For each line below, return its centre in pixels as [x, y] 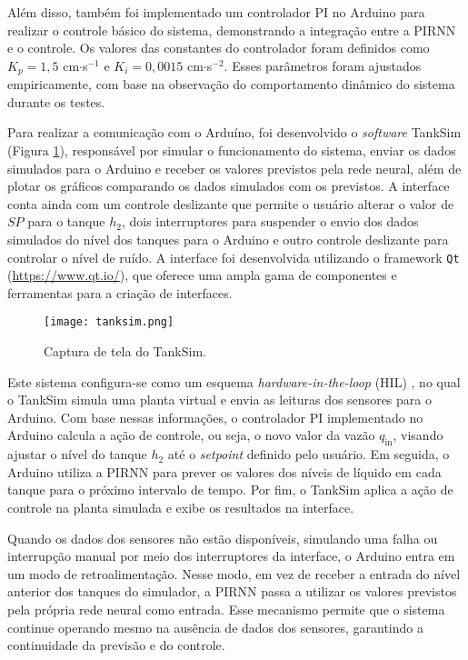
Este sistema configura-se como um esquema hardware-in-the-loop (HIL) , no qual [234, 381]
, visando [418, 435]
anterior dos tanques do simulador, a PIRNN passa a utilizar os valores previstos [232, 591]
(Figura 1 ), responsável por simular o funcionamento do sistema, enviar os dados [232, 150]
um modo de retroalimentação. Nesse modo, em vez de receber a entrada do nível [234, 573]
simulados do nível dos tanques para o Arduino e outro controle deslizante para [228, 239]
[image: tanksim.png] [109, 322]
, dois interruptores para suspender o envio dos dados [270, 221]
